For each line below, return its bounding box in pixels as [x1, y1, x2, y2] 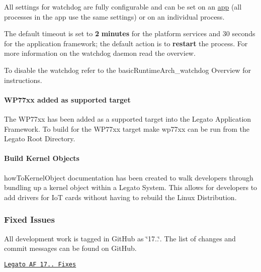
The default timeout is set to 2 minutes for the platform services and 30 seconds [4, 28, 255, 39]
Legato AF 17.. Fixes [4, 260, 76, 268]
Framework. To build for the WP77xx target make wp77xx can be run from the [4, 123, 249, 134]
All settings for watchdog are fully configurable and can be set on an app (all [4, 2, 242, 12]
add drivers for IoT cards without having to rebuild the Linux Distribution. [4, 192, 237, 202]
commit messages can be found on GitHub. [4, 243, 137, 253]
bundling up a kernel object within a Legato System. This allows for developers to [4, 182, 257, 193]
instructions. [4, 74, 42, 85]
